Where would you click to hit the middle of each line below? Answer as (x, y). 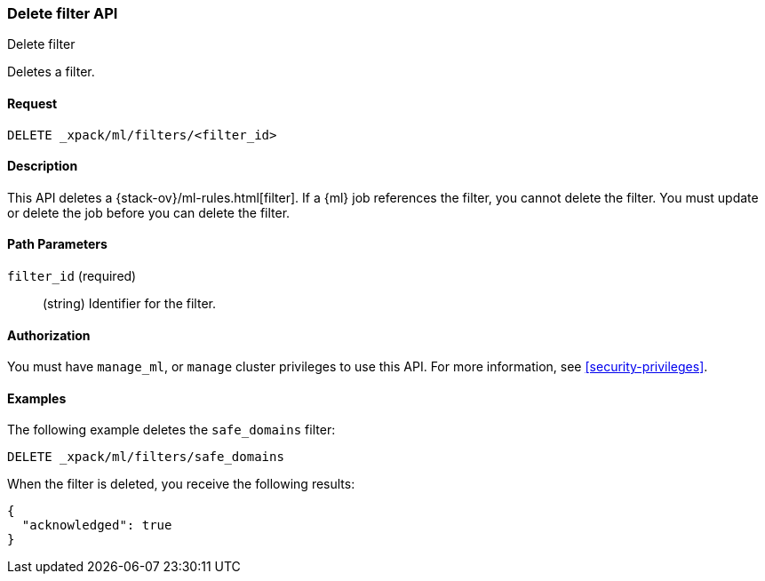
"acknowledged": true (97, 525)
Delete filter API (63, 13)
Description (43, 166)
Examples (37, 398)
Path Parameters (57, 244)
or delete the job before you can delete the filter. (149, 212)
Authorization (49, 335)
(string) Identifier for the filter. (129, 304)
